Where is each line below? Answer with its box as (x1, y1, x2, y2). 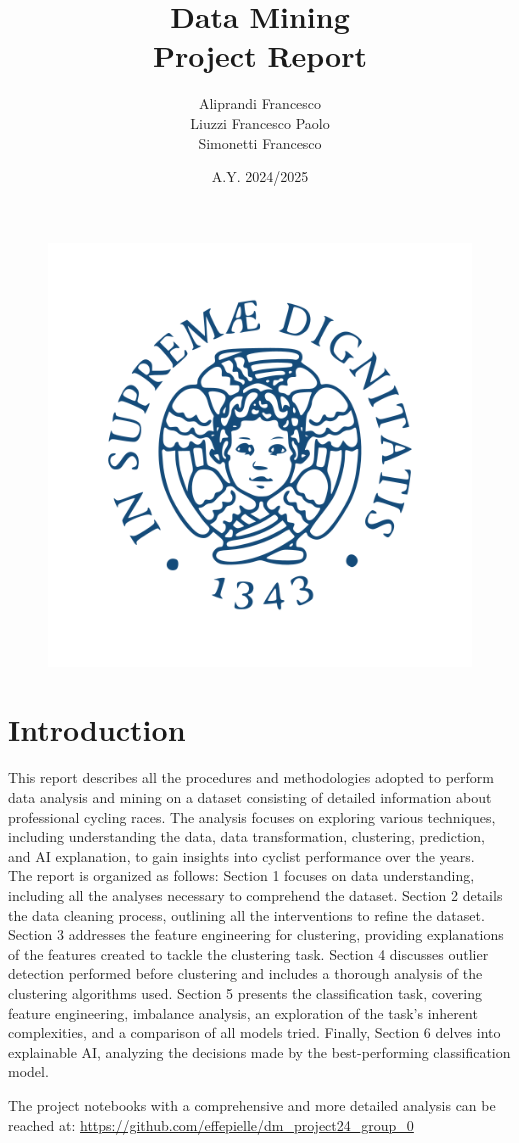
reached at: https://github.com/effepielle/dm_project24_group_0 (8, 1114, 414, 1135)
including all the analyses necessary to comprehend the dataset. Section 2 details (8, 884, 503, 905)
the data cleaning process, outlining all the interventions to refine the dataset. (8, 904, 485, 925)
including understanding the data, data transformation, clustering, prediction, (8, 826, 485, 847)
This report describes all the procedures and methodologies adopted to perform (8, 767, 495, 788)
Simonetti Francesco (198, 132, 322, 153)
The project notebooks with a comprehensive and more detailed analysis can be (8, 1094, 496, 1115)
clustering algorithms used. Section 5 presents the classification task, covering (8, 982, 483, 1003)
